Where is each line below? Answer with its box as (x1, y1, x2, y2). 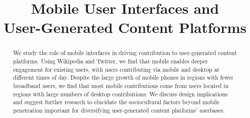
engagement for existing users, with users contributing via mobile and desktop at (13, 65, 220, 73)
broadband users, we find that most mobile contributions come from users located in (13, 81, 228, 89)
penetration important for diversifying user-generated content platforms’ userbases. (13, 106, 225, 114)
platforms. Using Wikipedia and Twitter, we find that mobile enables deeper (13, 57, 208, 65)
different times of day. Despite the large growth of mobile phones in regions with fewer (13, 73, 234, 82)
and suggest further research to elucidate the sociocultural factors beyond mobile (13, 98, 220, 106)
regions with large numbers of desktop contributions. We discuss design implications (13, 89, 228, 98)
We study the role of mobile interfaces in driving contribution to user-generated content (13, 49, 237, 57)
